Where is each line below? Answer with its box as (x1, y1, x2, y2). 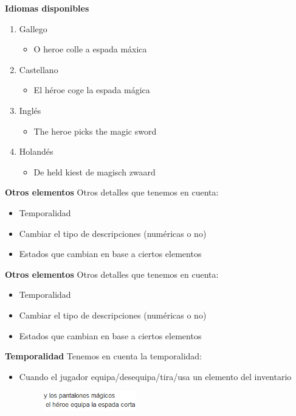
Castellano (19, 63, 58, 76)
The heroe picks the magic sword (33, 124, 157, 137)
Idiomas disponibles (5, 2, 89, 14)
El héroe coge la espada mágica (33, 83, 150, 96)
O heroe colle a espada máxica (33, 43, 147, 55)
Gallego (19, 22, 47, 35)
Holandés (19, 145, 53, 158)
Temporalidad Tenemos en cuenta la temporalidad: (5, 350, 202, 362)
